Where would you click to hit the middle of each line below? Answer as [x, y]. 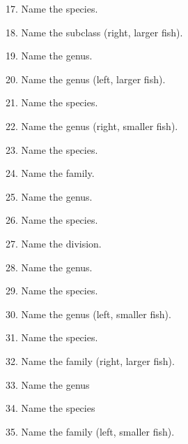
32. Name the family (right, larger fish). [90, 360]
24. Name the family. [50, 173]
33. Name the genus [48, 384]
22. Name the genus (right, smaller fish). [92, 126]
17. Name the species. [52, 8]
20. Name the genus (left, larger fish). [86, 79]
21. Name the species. [52, 102]
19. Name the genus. [49, 56]
